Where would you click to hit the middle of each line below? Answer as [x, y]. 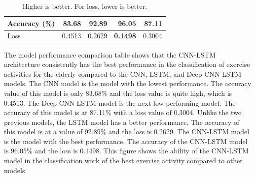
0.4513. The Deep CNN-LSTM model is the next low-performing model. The [120, 103]
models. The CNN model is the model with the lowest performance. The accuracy [128, 83]
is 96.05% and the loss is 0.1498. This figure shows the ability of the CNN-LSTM [126, 151]
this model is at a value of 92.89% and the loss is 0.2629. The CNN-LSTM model [127, 132]
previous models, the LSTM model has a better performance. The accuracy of [122, 122]
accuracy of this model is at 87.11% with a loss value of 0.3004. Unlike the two [123, 112]
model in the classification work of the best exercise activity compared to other [123, 161]
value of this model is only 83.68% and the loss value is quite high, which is [118, 93]
